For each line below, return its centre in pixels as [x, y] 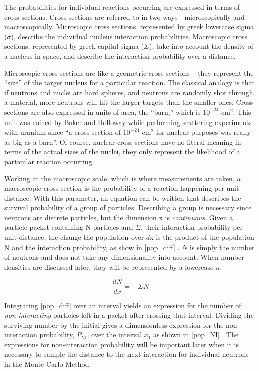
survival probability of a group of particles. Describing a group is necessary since [128, 208]
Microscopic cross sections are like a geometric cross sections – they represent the [129, 73]
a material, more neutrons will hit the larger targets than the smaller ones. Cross [129, 102]
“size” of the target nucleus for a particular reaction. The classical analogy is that [129, 83]
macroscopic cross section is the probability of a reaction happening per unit [122, 188]
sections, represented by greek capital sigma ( [74, 46]
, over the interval [114, 335]
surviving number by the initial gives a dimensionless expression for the [114, 325]
